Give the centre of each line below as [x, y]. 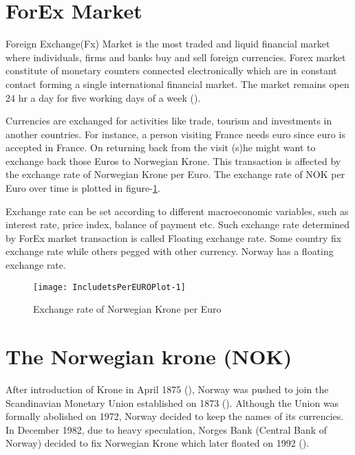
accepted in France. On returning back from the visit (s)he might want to [161, 147]
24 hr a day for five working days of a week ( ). [103, 97]
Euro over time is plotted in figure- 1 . [83, 188]
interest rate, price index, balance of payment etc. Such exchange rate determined [177, 224]
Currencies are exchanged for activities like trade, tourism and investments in [169, 121]
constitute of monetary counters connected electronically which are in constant [171, 70]
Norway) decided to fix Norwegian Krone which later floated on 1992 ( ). [158, 443]
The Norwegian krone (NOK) [149, 356]
